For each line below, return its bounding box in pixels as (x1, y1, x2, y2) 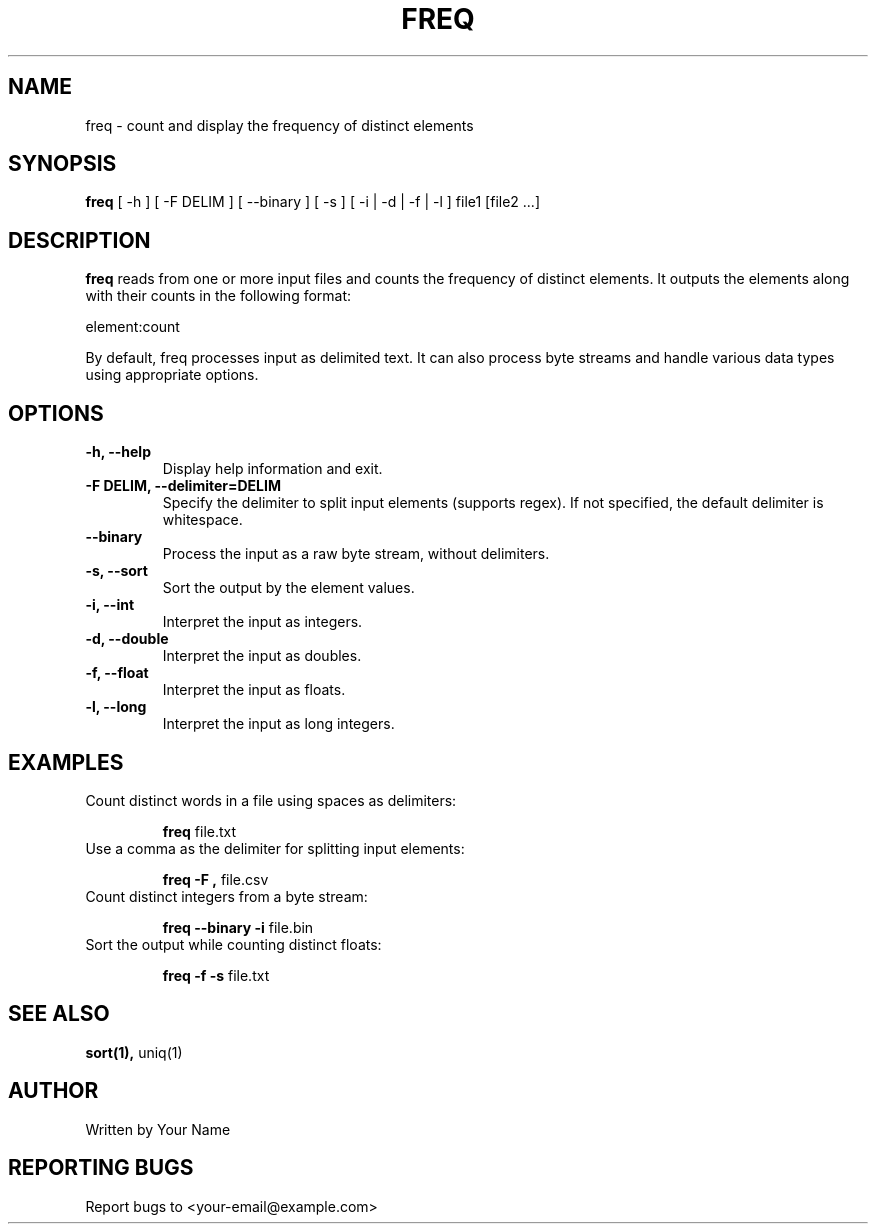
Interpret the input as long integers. (162, 715, 395, 733)
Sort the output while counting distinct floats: (85, 935, 382, 953)
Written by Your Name (85, 1120, 231, 1138)
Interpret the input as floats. (162, 681, 346, 699)
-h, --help (85, 443, 151, 461)
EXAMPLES (8, 749, 124, 775)
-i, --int (85, 596, 135, 614)
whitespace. (162, 511, 243, 529)
